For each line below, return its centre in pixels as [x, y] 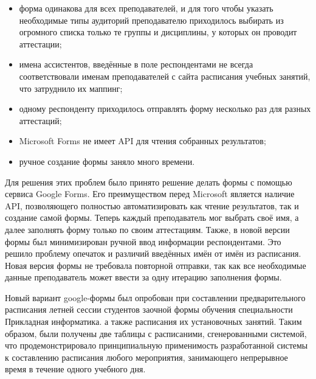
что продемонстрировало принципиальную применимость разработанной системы [156, 345]
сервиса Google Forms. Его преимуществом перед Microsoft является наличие [150, 194]
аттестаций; [40, 120]
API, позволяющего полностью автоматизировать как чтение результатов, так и [152, 205]
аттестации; [40, 43]
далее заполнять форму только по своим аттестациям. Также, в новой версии [147, 229]
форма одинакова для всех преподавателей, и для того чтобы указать [146, 8]
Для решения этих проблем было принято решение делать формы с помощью [149, 182]
